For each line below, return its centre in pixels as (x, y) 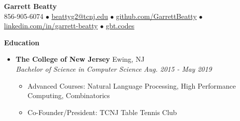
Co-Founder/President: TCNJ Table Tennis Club (102, 112)
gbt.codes (120, 26)
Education (22, 42)
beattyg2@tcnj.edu (80, 16)
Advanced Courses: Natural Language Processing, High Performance (132, 85)
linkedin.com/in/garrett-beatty (51, 26)
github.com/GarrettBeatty (156, 16)
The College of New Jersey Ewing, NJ (80, 59)
